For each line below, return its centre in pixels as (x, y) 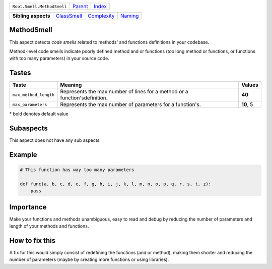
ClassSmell (69, 16)
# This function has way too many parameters (77, 170)
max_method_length (33, 95)
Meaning (71, 85)
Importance (28, 207)
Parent (80, 6)
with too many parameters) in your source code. (59, 59)
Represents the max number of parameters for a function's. (130, 104)
